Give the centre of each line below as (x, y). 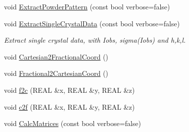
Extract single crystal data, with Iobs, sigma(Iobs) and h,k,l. (95, 40)
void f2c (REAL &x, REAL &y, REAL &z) (70, 90)
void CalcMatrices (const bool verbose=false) (72, 123)
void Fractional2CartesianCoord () (56, 73)
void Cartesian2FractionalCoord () (56, 56)
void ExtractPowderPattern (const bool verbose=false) (87, 6)
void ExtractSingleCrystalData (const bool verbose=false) (92, 23)
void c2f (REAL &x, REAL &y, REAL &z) (70, 106)
